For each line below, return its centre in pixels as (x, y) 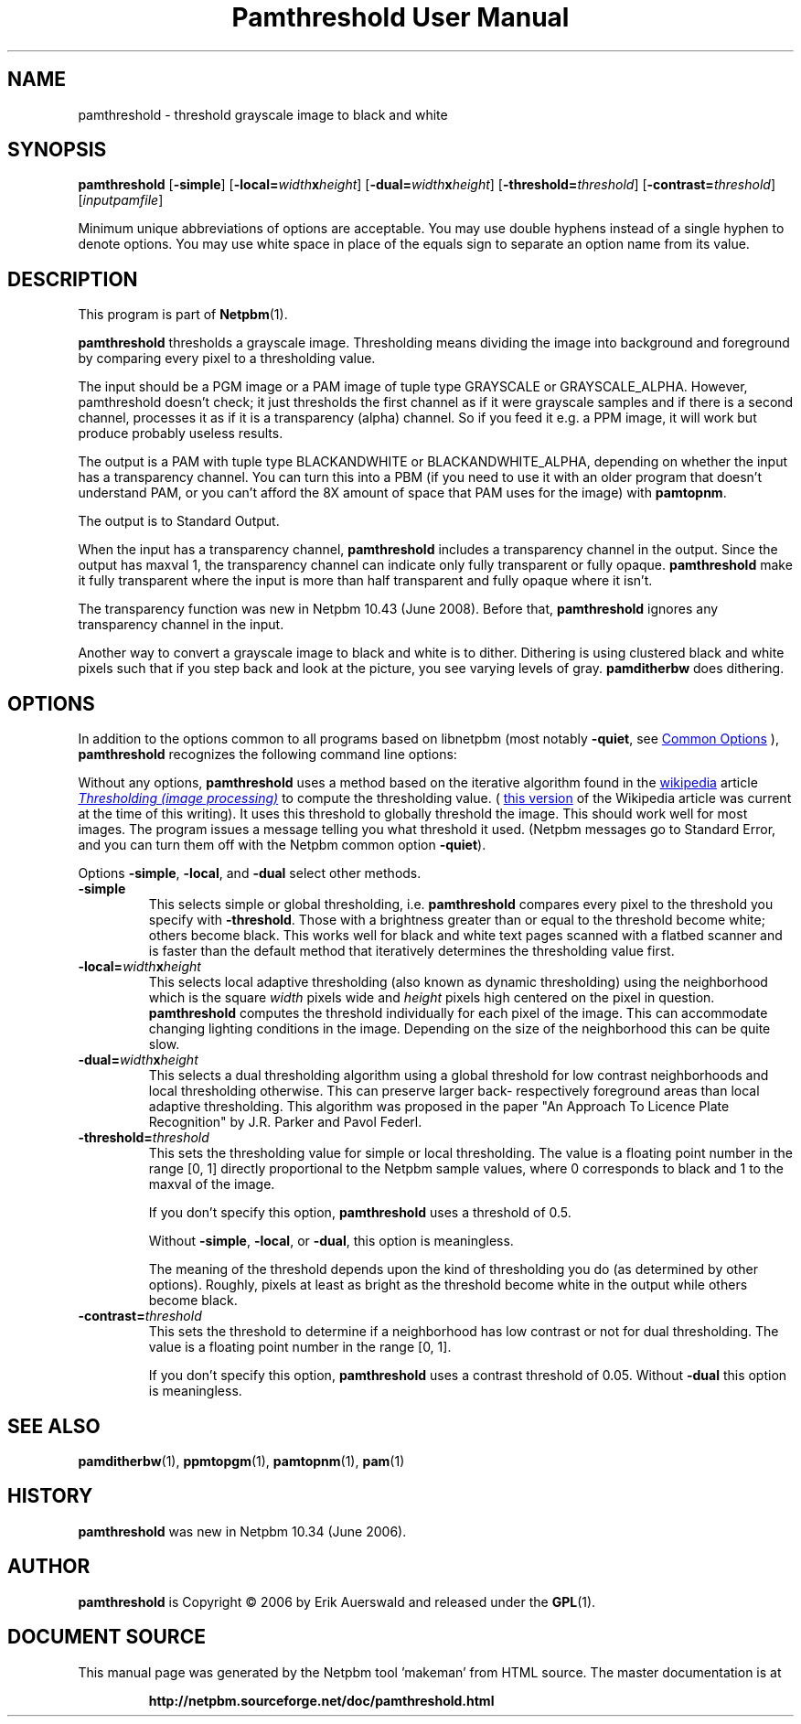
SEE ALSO (54, 1426)
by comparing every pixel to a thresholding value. (227, 359)
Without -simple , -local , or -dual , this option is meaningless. (331, 1241)
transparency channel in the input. (181, 625)
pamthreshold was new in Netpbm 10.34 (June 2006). (242, 1531)
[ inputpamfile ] (121, 200)
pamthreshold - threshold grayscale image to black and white (263, 114)
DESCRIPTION (73, 279)
